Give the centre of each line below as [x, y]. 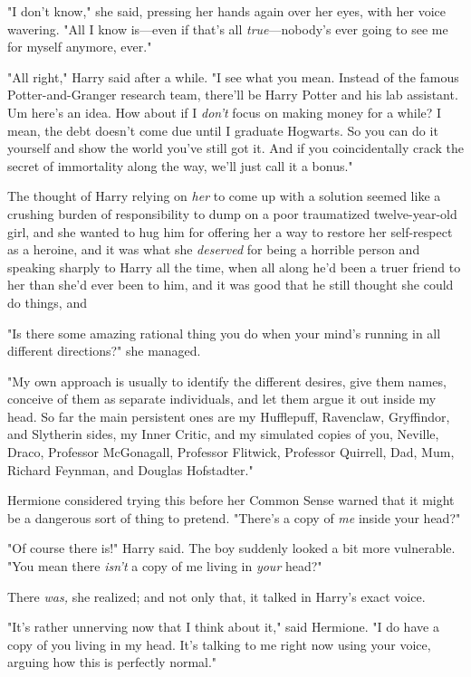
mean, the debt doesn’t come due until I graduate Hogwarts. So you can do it [223, 130]
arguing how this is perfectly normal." [112, 662]
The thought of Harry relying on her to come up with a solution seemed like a [224, 196]
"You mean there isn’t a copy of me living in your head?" [165, 566]
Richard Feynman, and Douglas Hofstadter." [130, 469]
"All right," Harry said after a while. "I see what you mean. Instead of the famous [233, 76]
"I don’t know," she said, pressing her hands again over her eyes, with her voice [226, 11]
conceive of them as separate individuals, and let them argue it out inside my [222, 399]
